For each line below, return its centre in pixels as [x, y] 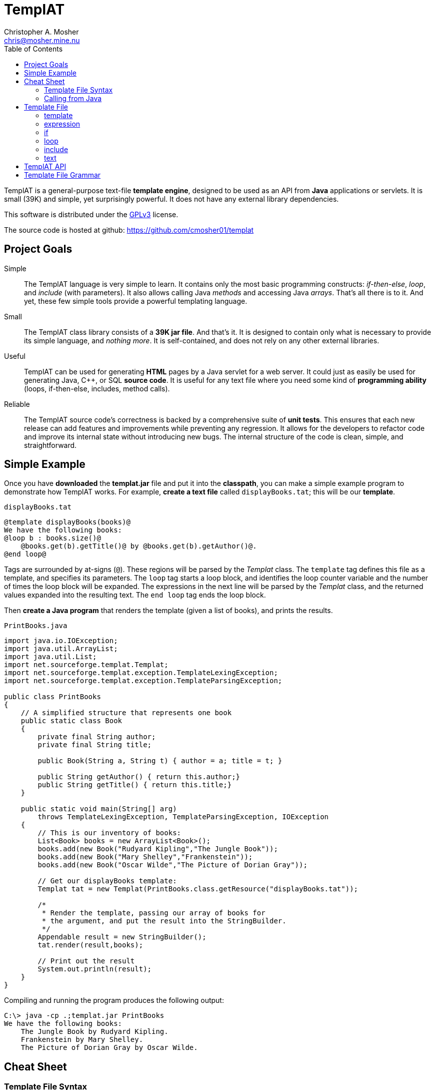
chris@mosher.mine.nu [42, 40]
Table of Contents [33, 49]
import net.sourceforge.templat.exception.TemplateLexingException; [141, 673]
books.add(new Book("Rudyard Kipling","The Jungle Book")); [158, 849]
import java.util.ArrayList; [61, 649]
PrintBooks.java [36, 626]
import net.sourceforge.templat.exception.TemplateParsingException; [143, 681]
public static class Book [71, 721]
